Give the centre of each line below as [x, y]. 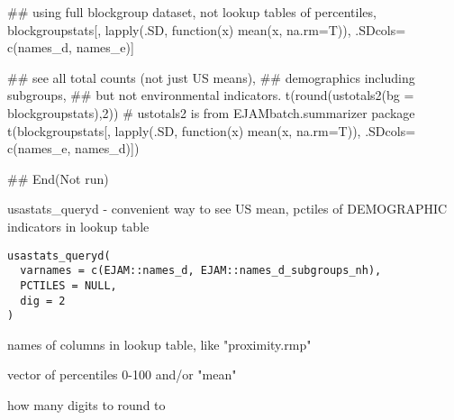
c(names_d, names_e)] [71, 47]
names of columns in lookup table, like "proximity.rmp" [159, 344]
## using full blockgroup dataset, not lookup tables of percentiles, [192, 12]
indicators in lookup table [78, 226]
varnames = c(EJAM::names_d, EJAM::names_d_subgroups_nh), [201, 271]
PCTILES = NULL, [68, 285]
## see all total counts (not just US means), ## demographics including [211, 77]
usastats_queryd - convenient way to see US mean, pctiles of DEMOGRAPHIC [227, 209]
